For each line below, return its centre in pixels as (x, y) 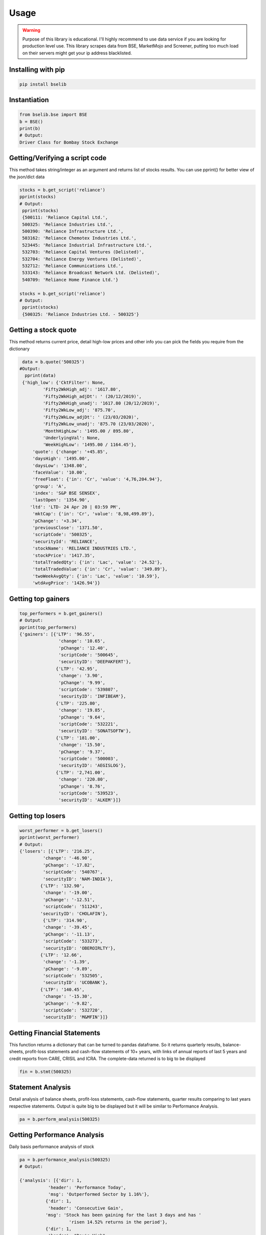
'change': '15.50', (82, 745)
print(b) (30, 129)
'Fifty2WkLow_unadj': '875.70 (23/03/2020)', (99, 424)
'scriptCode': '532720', (73, 1010)
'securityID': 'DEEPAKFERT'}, (95, 662)
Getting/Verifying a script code (58, 158)
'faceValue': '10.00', (60, 472)
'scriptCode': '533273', (73, 941)
